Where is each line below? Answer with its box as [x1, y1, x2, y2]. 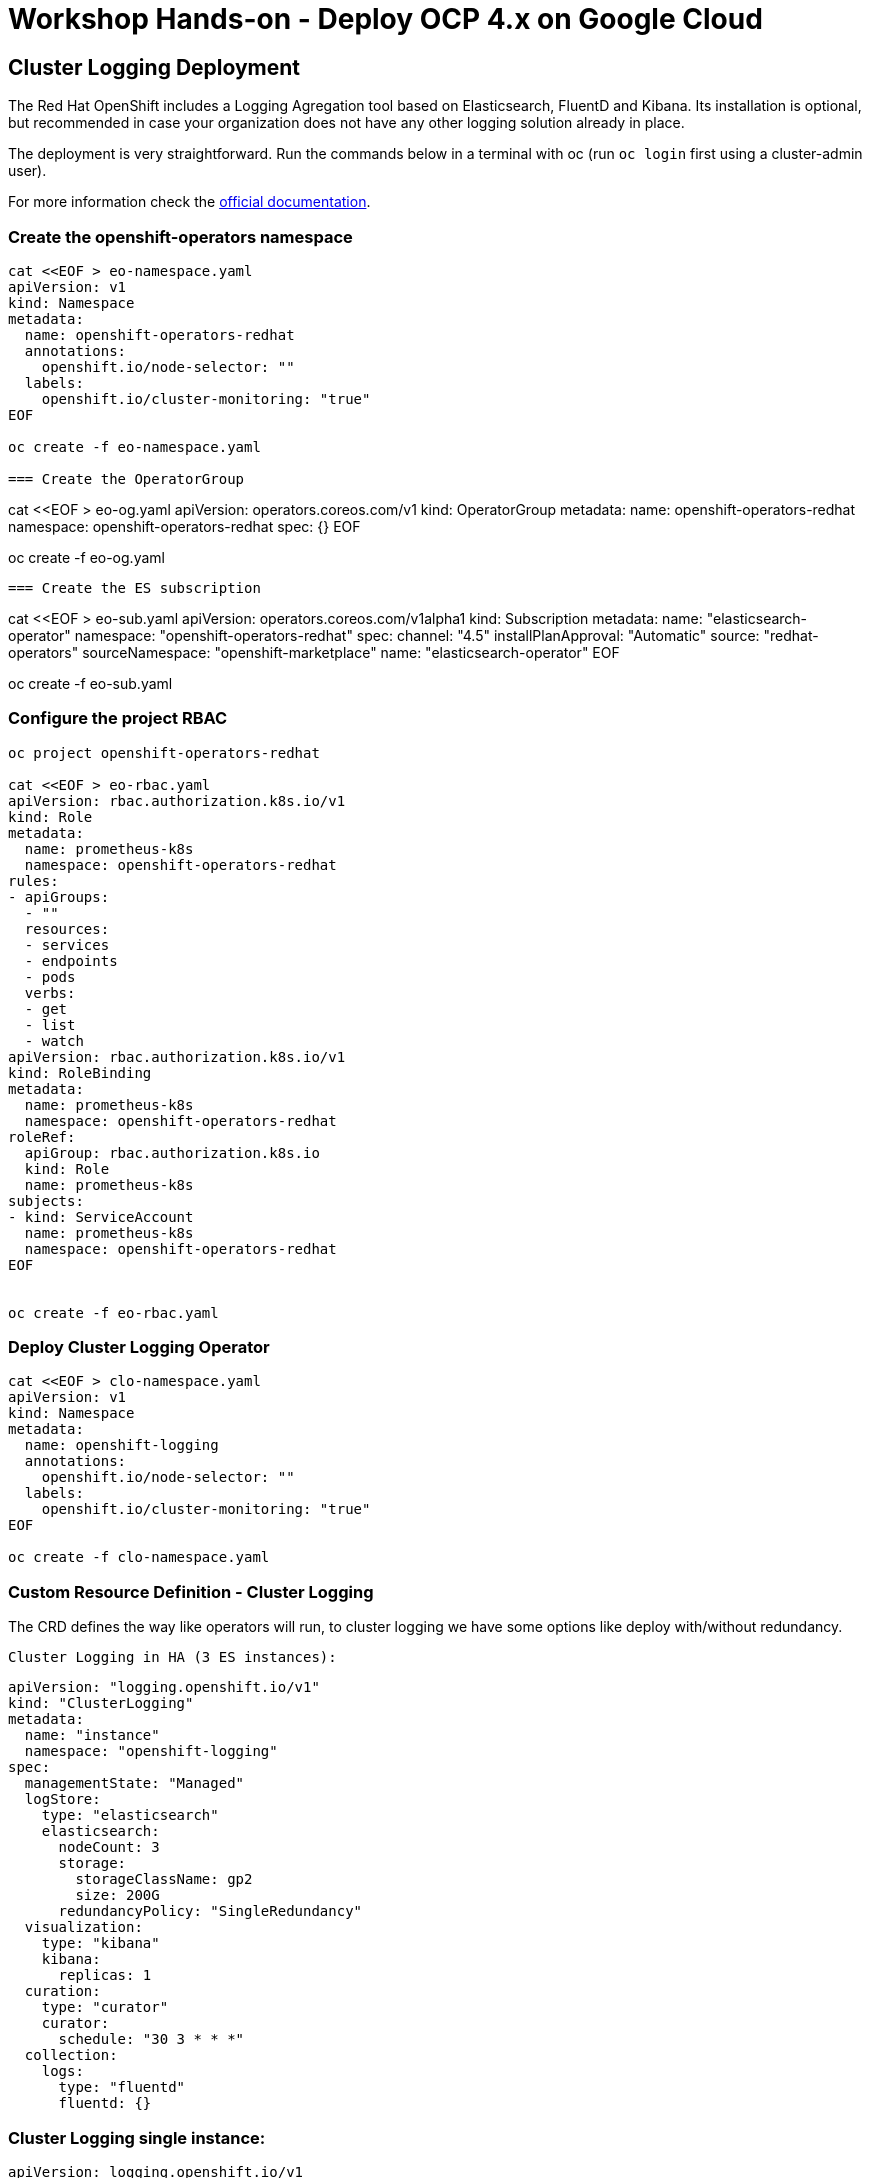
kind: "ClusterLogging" [8, 1695, 194, 1712]
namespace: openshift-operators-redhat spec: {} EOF [8, 517, 361, 535]
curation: [24, 1983, 101, 2000]
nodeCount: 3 [58, 1839, 160, 1856]
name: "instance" [24, 1727, 160, 1744]
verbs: [24, 984, 76, 1001]
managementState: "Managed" [24, 1775, 245, 1792]
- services [24, 936, 110, 953]
